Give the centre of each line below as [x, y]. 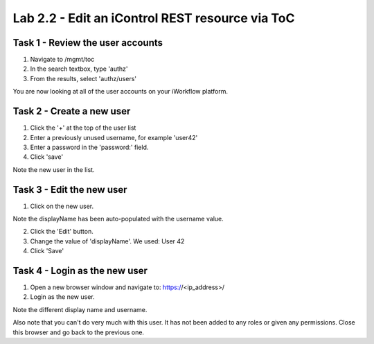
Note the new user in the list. [54, 169]
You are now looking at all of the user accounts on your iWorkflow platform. [121, 92]
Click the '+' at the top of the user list [83, 128]
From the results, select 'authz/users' [83, 78]
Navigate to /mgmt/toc [62, 60]
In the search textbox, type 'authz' [79, 69]
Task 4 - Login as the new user [80, 270]
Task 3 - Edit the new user [70, 190]
